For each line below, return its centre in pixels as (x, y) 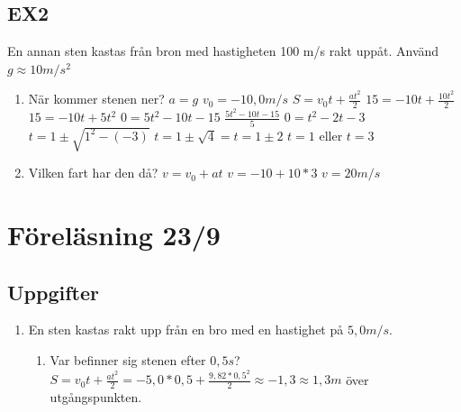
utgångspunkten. (96, 397)
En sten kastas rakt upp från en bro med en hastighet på (186, 330)
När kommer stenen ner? (96, 99)
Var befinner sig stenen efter (128, 360)
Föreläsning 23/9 (114, 235)
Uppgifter (53, 292)
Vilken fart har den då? (93, 173)
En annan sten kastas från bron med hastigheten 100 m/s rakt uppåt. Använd (223, 51)
